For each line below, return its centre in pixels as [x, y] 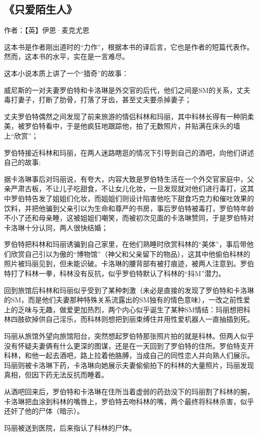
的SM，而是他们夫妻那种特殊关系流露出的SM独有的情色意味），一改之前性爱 [127, 300]
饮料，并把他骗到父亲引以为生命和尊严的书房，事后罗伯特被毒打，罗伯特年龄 [129, 208]
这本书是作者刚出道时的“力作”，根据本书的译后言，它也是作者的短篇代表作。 [129, 46]
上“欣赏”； [21, 135]
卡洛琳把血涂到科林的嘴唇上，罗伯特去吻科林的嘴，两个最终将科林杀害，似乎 [129, 401]
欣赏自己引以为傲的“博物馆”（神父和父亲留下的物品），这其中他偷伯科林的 [130, 254]
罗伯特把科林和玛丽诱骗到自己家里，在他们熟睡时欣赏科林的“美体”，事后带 [126, 244]
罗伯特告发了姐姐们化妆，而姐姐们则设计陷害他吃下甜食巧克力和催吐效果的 [132, 198]
